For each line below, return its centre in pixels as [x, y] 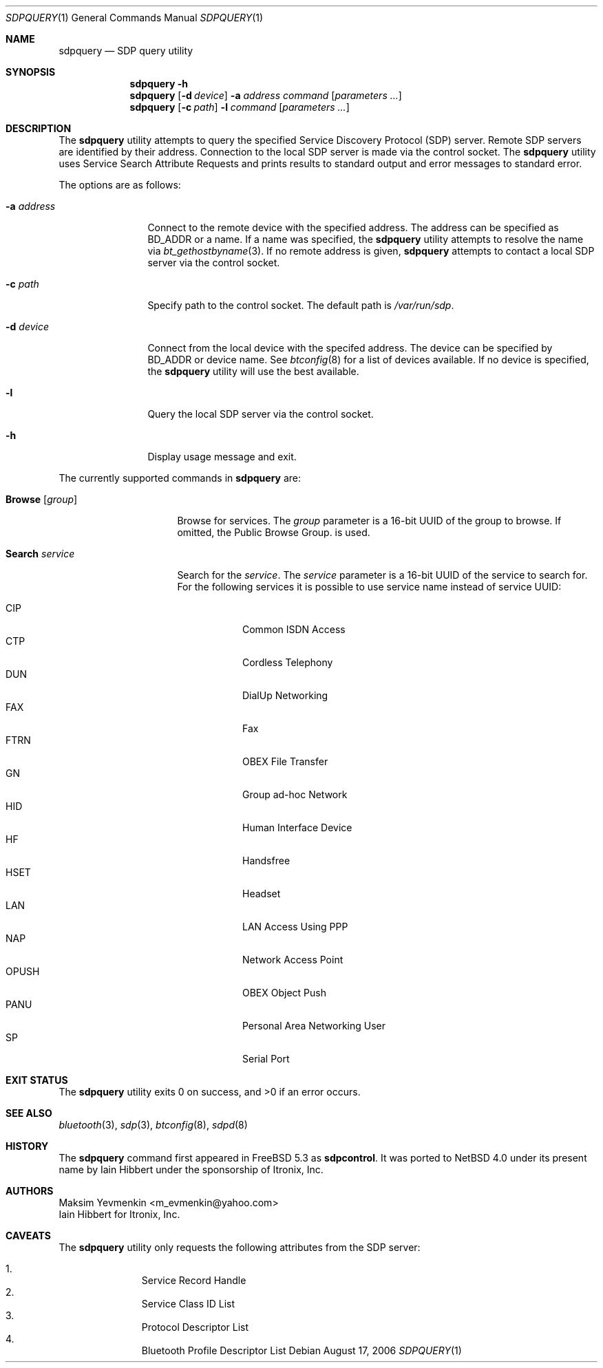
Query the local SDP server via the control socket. [261, 414]
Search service [40, 554]
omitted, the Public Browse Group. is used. [274, 532]
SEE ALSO [29, 1113]
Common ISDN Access [294, 629]
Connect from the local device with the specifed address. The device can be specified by [350, 348]
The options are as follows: [120, 185]
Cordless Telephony [288, 662]
